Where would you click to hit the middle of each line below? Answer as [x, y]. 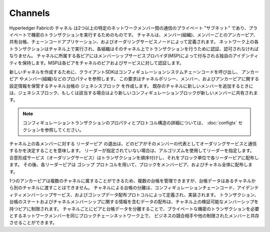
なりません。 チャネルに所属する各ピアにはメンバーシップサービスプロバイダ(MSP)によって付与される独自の [121, 56]
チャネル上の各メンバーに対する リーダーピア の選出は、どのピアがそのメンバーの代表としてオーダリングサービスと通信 [133, 144]
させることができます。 [33, 223]
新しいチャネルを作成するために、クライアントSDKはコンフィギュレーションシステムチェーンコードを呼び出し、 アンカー [134, 72]
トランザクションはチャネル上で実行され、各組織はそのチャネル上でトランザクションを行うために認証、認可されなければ [134, 49]
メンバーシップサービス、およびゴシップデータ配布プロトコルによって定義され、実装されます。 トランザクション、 [140, 195]
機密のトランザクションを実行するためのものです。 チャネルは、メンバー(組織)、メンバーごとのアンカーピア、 [144, 34]
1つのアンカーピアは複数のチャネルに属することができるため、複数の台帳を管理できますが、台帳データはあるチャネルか [132, 181]
